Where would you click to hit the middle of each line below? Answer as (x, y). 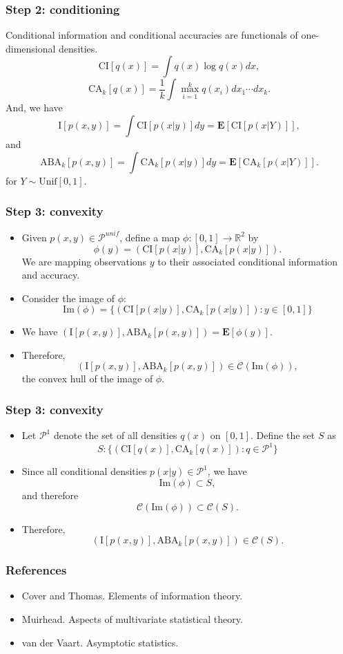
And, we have (34, 108)
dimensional (31, 48)
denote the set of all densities (115, 435)
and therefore (50, 495)
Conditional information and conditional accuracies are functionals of (152, 35)
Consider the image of (68, 298)
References (36, 570)
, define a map (150, 237)
